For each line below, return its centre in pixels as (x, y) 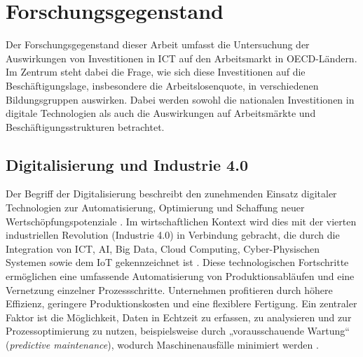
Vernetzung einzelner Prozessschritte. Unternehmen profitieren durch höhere (169, 289)
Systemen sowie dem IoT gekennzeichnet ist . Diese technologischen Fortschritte (177, 262)
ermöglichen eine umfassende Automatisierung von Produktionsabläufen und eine (180, 276)
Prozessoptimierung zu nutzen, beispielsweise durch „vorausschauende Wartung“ (178, 331)
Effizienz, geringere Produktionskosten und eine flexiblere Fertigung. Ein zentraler (181, 303)
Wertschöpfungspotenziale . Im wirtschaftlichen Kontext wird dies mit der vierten (181, 221)
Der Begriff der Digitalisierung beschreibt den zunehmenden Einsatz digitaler (171, 194)
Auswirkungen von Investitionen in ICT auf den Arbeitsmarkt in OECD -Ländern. (181, 58)
